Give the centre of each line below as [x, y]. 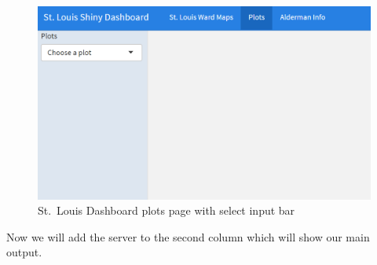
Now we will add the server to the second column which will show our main [188, 236]
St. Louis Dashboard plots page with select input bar [167, 210]
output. [24, 252]
